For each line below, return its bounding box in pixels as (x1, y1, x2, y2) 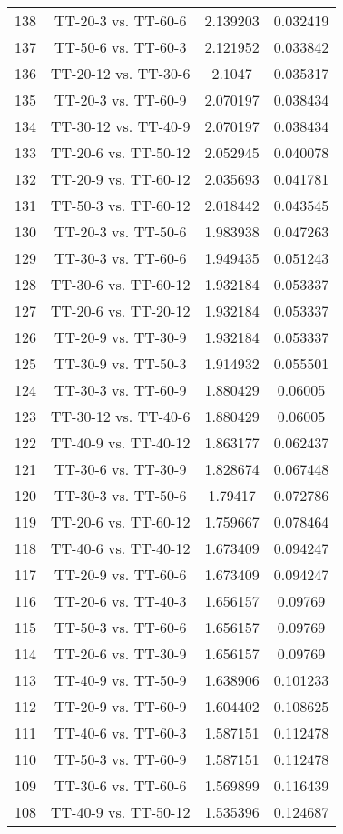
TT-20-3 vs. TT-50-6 (54, 221, 187, 242)
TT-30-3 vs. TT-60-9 (54, 379, 187, 400)
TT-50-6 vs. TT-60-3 (54, 36, 187, 57)
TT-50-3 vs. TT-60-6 (54, 617, 187, 638)
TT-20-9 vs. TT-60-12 (51, 168, 191, 189)
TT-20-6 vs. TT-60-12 (51, 511, 191, 532)
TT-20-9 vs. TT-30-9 (54, 327, 187, 347)
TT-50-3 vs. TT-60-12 (51, 195, 191, 216)
